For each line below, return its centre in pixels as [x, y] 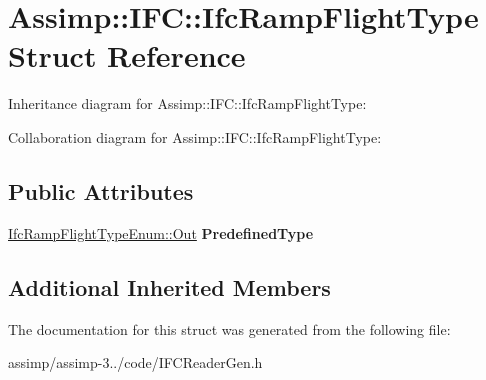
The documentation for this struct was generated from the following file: [229, 328]
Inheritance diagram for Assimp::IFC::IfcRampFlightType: [187, 103]
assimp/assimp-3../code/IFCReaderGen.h [135, 362]
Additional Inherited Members [169, 286]
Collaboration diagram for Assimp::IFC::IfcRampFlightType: [195, 136]
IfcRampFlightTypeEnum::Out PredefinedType [161, 232]
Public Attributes [101, 190]
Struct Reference [127, 55]
